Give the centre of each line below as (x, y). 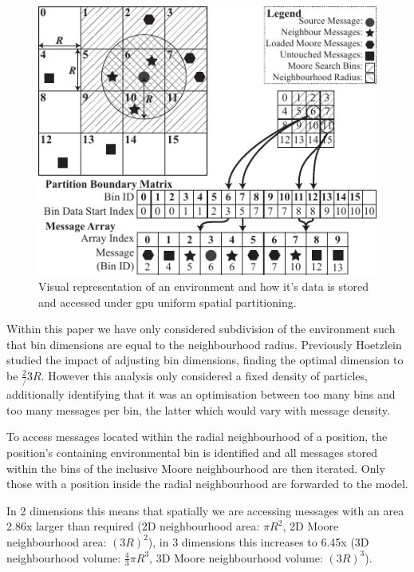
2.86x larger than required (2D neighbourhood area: (133, 526)
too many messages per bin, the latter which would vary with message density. (198, 409)
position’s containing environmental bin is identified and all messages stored (192, 453)
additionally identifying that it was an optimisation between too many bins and (201, 394)
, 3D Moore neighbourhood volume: (236, 557)
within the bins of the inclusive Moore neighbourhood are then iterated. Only (196, 468)
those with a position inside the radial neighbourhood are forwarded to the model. (207, 484)
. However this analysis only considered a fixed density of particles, (204, 375)
